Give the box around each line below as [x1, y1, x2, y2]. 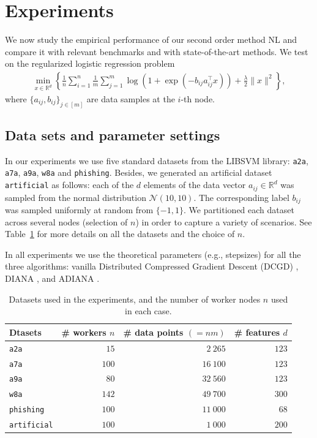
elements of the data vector [143, 178, 246, 191]
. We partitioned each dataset [183, 203, 294, 216]
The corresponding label [198, 191, 289, 203]
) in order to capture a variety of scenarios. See [135, 215, 312, 228]
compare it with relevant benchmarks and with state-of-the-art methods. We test [5, 45, 308, 58]
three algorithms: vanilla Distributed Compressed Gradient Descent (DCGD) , [5, 260, 299, 273]
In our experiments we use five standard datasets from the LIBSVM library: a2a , [5, 154, 308, 167]
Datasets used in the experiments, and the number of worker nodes [9, 292, 261, 305]
